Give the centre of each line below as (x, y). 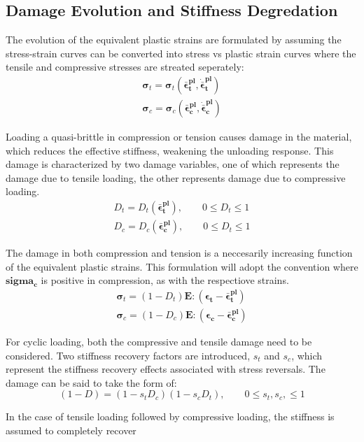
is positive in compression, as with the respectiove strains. (165, 280)
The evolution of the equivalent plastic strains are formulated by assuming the (174, 40)
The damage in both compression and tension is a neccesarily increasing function (179, 253)
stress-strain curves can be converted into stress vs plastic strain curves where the (181, 53)
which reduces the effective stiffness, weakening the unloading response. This (170, 150)
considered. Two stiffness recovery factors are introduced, (128, 355)
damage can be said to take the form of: (91, 382)
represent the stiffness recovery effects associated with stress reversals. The (166, 369)
